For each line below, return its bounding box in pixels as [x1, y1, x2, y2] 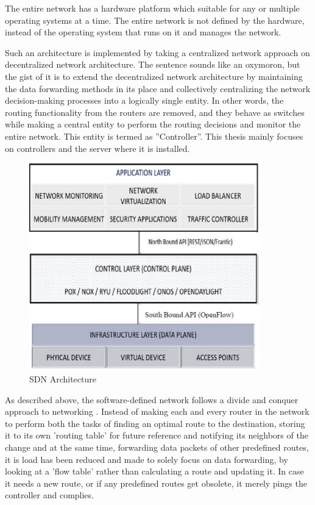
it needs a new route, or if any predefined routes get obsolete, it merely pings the [5, 476, 307, 489]
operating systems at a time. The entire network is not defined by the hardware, [5, 13, 305, 26]
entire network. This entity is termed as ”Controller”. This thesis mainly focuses [5, 129, 303, 142]
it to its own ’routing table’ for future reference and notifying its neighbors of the [5, 429, 308, 442]
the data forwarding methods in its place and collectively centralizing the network [5, 82, 311, 95]
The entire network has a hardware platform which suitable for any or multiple [5, 2, 300, 14]
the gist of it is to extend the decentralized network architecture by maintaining [5, 70, 303, 82]
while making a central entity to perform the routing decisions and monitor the [5, 118, 301, 131]
